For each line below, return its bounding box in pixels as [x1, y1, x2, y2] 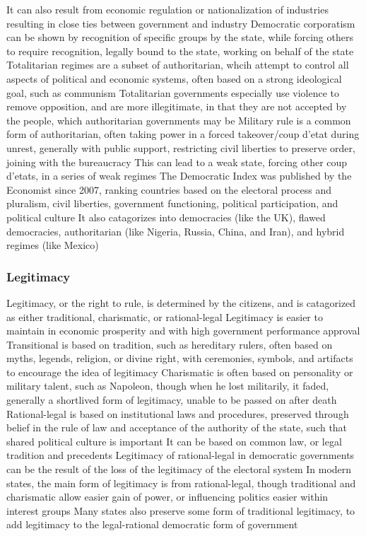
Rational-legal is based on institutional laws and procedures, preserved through [6, 406, 349, 421]
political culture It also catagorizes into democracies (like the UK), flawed [6, 209, 326, 224]
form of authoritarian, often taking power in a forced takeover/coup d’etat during [6, 127, 360, 141]
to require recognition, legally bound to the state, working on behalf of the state [6, 43, 354, 58]
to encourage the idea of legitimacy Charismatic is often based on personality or [6, 364, 353, 379]
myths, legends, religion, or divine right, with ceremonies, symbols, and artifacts [6, 351, 353, 366]
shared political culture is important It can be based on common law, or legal [6, 433, 342, 448]
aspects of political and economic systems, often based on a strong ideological [6, 71, 342, 86]
